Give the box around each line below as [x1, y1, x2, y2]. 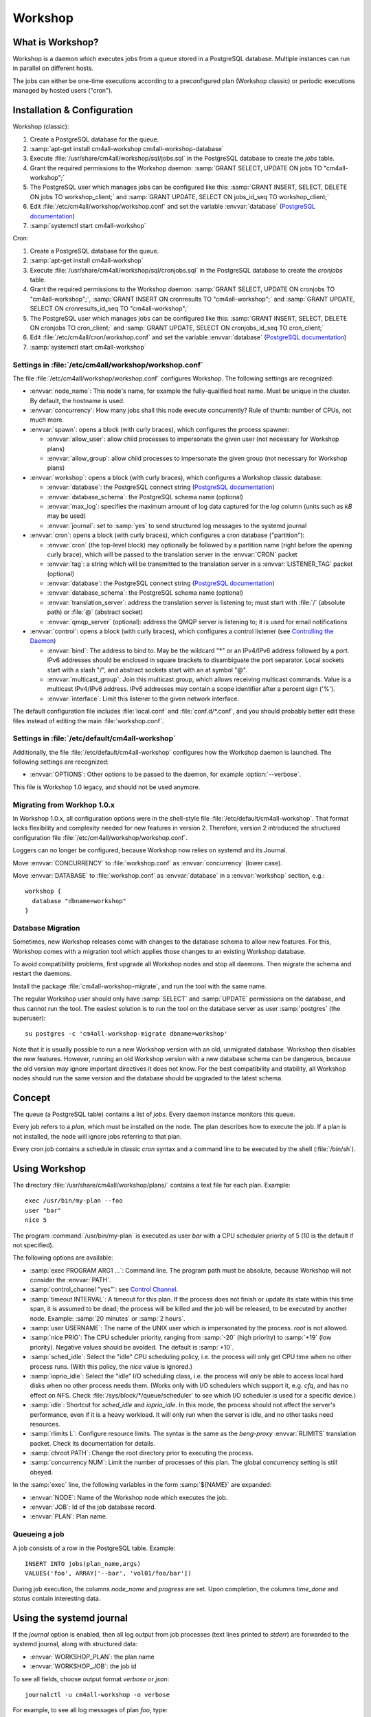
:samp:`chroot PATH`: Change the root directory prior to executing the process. [30, 1449, 254, 1457]
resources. [30, 1420, 60, 1428]
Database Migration [12, 923, 80, 933]
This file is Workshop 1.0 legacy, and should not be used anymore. [12, 783, 201, 791]
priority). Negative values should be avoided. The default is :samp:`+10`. [30, 1343, 234, 1351]
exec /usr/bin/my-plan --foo [25, 1197, 123, 1205]
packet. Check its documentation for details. [30, 1439, 155, 1447]
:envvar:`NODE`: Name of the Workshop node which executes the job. [30, 1493, 228, 1501]
